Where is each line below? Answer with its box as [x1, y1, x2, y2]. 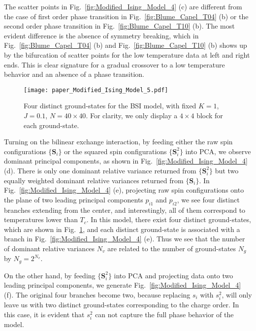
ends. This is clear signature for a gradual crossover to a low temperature [4, 59, 225, 69]
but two [215, 165, 239, 175]
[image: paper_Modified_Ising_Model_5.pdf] [24, 86, 168, 94]
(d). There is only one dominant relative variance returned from [4, 165, 196, 175]
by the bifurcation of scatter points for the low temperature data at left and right [4, 49, 250, 60]
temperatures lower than [4, 214, 78, 225]
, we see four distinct [177, 194, 240, 204]
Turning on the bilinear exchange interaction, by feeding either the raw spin [4, 136, 233, 147]
